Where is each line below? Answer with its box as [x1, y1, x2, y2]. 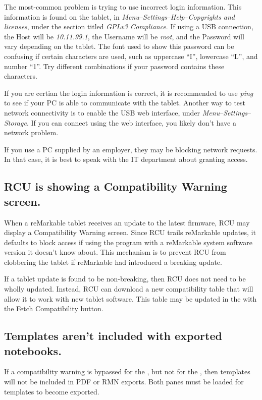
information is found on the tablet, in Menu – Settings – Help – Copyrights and [4, 11, 235, 22]
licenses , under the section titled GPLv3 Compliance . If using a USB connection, [4, 21, 253, 32]
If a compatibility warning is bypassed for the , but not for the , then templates [4, 366, 250, 377]
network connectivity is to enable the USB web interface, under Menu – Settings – [4, 107, 251, 118]
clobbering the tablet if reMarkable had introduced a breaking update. [4, 256, 222, 267]
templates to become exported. [4, 386, 99, 396]
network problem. [4, 127, 59, 138]
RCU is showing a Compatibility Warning [4, 179, 227, 194]
